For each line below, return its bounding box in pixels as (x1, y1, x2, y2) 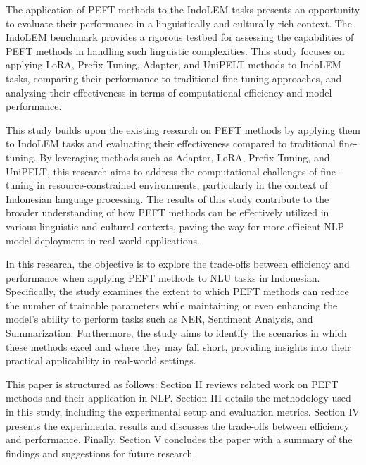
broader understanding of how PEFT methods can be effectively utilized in (6, 205, 329, 220)
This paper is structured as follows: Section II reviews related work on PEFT (6, 376, 339, 391)
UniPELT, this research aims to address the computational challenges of (6, 163, 317, 178)
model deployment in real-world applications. (6, 232, 200, 247)
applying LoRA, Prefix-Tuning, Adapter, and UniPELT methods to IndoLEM (6, 57, 341, 72)
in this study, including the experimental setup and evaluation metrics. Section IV (6, 404, 360, 419)
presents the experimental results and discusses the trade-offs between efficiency (6, 418, 350, 433)
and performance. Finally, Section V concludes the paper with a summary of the (6, 432, 353, 447)
